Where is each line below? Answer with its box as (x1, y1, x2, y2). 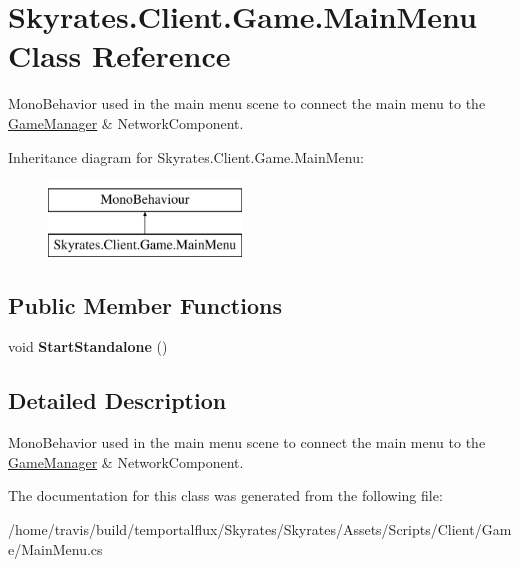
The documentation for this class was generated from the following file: (8, 485, 443, 506)
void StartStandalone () (8, 336, 168, 357)
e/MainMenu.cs (8, 538, 103, 559)
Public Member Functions (8, 289, 282, 320)
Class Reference (8, 35, 231, 76)
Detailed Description (8, 385, 227, 416)
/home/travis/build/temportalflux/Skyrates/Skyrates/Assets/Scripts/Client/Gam (8, 519, 512, 540)
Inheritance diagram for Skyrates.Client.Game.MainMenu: (8, 146, 364, 167)
